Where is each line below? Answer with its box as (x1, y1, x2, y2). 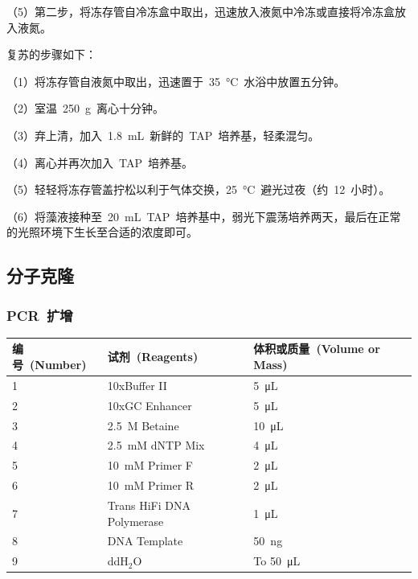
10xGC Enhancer (107, 396, 192, 413)
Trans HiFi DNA (107, 496, 191, 513)
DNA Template (107, 532, 183, 549)
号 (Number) (12, 356, 87, 373)
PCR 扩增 (6, 305, 73, 325)
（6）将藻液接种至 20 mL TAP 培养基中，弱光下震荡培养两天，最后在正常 (6, 207, 401, 224)
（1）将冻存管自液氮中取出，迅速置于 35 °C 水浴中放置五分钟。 (6, 72, 346, 89)
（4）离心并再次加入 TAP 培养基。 (6, 154, 193, 170)
